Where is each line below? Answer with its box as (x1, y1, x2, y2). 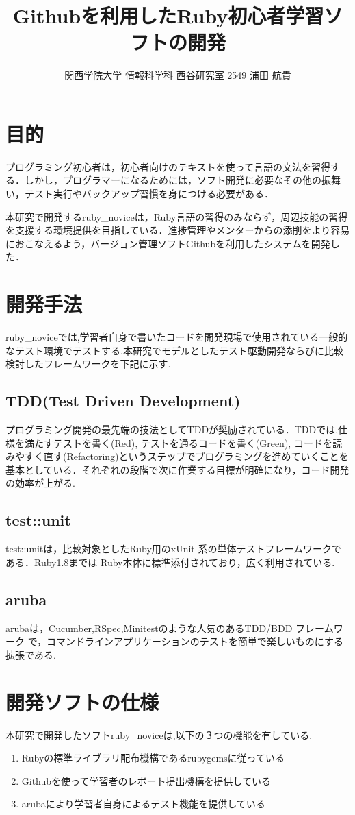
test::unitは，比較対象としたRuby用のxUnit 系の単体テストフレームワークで (5, 542, 342, 556)
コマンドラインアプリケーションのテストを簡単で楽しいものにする (47, 634, 343, 648)
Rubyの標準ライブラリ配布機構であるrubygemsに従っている (21, 751, 285, 765)
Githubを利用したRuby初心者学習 (12, 1, 324, 29)
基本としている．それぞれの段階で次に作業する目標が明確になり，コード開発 (5, 462, 350, 476)
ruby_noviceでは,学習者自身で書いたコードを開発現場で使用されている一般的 (5, 330, 348, 344)
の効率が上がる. (5, 476, 75, 490)
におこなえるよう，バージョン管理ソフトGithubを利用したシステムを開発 (5, 236, 330, 250)
